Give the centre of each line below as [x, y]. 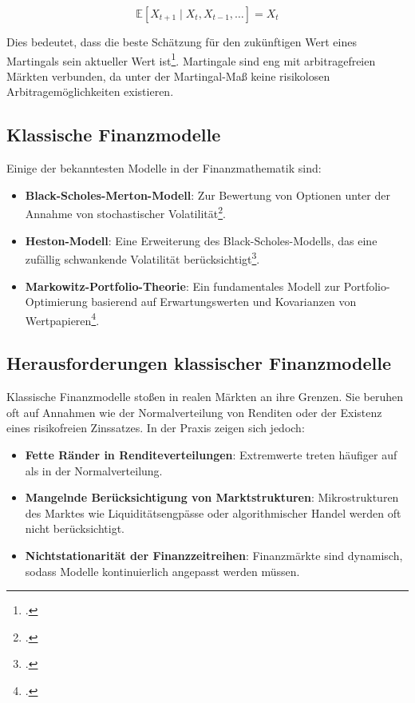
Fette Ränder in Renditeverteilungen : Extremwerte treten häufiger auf [211, 454]
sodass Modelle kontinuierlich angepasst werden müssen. [162, 571]
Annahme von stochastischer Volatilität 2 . [125, 212]
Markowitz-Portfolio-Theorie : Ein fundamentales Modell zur [183, 286]
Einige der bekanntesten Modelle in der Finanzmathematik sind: [164, 168]
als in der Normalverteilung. [94, 470]
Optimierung [56, 302]
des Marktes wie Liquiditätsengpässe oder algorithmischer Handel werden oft [213, 512]
